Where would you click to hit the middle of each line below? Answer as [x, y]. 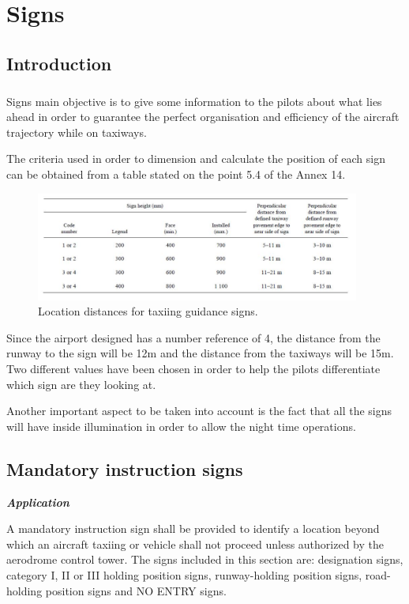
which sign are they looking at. [81, 384]
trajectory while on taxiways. [77, 132]
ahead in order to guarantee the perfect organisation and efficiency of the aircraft [203, 117]
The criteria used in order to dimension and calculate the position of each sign [196, 159]
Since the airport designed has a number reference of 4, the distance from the [193, 337]
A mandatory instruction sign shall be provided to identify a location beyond [193, 528]
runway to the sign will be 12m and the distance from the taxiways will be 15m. [200, 353]
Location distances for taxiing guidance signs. [148, 311]
